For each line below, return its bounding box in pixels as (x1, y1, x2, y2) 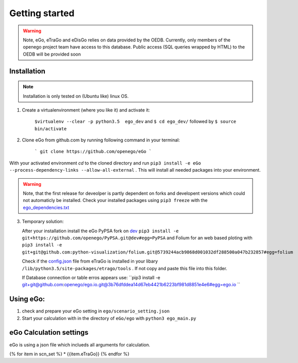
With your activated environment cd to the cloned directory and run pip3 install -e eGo (9, 160, 201, 166)
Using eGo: (9, 295, 45, 303)
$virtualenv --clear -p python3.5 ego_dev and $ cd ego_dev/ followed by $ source (34, 119, 236, 125)
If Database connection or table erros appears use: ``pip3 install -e (22, 274, 161, 280)
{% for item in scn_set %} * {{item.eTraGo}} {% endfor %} (9, 351, 130, 357)
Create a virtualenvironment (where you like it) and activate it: (22, 107, 150, 113)
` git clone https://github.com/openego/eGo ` (34, 149, 152, 154)
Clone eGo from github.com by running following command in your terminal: (22, 137, 180, 143)
